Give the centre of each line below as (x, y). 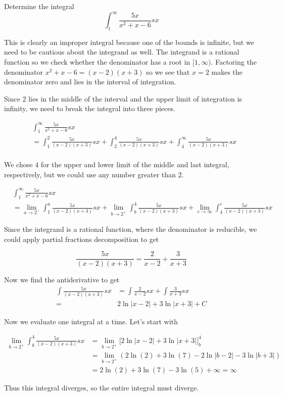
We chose (18, 164)
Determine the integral (39, 6)
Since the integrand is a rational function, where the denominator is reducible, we (131, 229)
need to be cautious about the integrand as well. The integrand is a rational (122, 52)
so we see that (168, 71)
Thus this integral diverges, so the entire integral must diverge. (102, 387)
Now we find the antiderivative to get (62, 280)
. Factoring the (234, 62)
